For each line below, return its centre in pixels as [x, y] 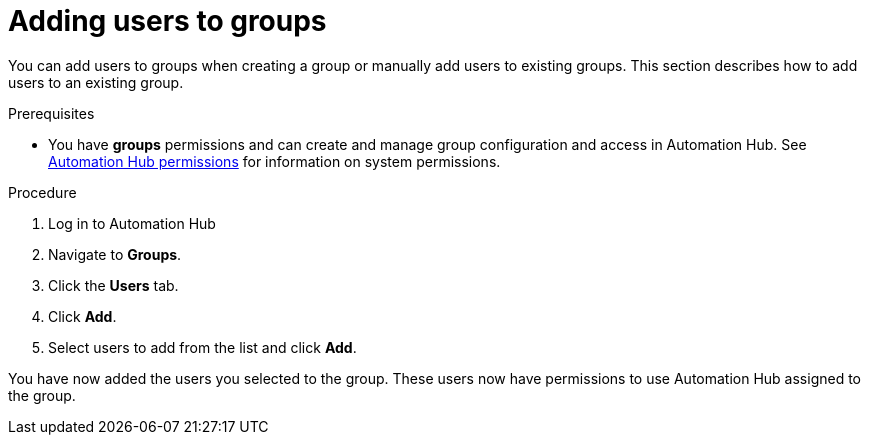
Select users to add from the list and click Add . [202, 347]
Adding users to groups [167, 21]
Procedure [42, 192]
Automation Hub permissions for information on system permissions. [274, 161]
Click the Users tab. [113, 285]
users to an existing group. [96, 82]
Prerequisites [51, 113]
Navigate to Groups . [115, 254]
